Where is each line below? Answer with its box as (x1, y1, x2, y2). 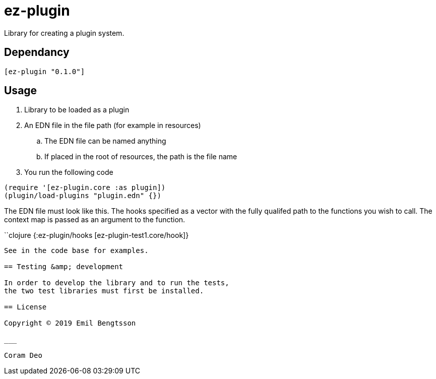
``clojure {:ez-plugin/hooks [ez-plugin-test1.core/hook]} (4, 231, 189, 240)
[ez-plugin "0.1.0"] (4, 67, 85, 76)
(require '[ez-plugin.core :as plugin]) (4, 183, 166, 192)
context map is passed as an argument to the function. (4, 215, 185, 224)
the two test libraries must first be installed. (4, 287, 204, 295)
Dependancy (4, 46, 70, 59)
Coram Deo (4, 351, 42, 360)
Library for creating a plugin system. (4, 28, 124, 37)
